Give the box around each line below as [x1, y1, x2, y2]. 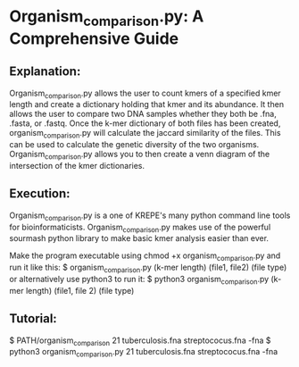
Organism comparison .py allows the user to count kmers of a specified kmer [9, 88, 281, 100]
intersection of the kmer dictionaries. [9, 160, 145, 171]
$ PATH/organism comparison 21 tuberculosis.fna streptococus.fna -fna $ [9, 335, 271, 347]
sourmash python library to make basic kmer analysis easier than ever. [9, 233, 270, 244]
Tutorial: [9, 311, 58, 327]
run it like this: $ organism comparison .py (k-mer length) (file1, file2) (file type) [9, 262, 287, 274]
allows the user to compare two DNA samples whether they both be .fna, [9, 109, 277, 120]
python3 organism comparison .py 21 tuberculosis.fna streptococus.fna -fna [9, 346, 278, 359]
